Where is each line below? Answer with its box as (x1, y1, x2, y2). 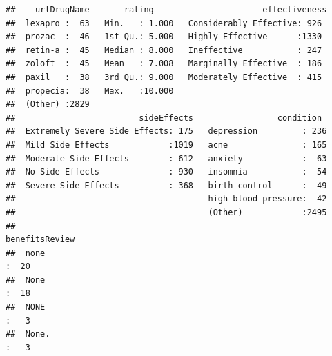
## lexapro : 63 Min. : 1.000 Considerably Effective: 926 (6, 18, 322, 28)
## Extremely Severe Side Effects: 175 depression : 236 (6, 126, 327, 137)
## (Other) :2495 (6, 207, 327, 217)
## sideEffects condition (6, 112, 322, 123)
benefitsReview (6, 235, 75, 245)
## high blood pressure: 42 (6, 194, 327, 204)
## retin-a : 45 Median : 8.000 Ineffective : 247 (6, 45, 322, 55)
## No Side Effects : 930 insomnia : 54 (6, 167, 327, 177)
